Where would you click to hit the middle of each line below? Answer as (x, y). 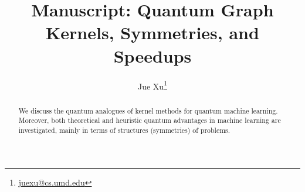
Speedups (152, 55)
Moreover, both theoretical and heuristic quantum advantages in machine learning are (150, 120)
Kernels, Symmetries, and (152, 32)
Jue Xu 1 (152, 85)
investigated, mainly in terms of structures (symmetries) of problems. (124, 130)
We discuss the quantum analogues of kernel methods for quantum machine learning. (148, 110)
